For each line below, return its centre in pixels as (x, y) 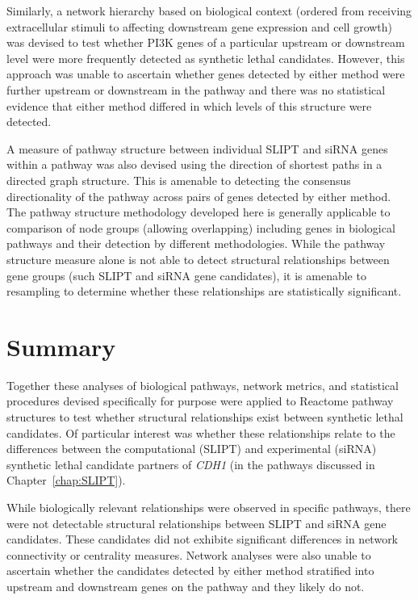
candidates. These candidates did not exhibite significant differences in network (203, 539)
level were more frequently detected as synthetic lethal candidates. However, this (206, 58)
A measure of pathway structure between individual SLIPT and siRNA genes (197, 148)
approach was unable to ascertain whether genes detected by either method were (206, 74)
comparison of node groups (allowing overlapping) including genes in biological (201, 227)
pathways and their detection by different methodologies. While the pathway (196, 243)
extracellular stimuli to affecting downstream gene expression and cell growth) (200, 26)
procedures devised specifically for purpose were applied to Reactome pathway (200, 401)
